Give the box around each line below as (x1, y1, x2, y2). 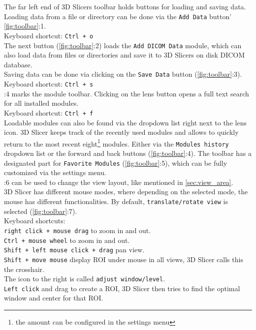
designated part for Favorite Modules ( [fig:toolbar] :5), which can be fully (4, 157, 227, 168)
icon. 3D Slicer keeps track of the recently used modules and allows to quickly (4, 127, 239, 137)
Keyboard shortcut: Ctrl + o (4, 30, 94, 40)
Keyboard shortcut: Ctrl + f (4, 107, 94, 118)
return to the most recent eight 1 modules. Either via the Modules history (4, 137, 229, 149)
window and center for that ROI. (4, 293, 103, 303)
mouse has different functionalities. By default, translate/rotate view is (4, 196, 228, 207)
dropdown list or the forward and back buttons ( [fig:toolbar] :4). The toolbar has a (4, 148, 252, 158)
